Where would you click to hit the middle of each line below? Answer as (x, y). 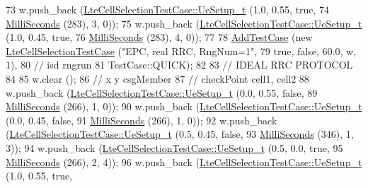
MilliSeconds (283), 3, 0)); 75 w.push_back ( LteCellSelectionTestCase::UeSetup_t (184, 23)
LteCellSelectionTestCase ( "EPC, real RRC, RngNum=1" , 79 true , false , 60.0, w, (181, 51)
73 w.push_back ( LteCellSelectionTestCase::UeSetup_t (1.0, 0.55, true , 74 (168, 9)
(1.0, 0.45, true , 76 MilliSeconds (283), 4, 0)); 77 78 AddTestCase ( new (159, 37)
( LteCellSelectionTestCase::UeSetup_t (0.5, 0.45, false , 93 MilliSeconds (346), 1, (180, 134)
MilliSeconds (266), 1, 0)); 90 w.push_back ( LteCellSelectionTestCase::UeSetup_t (184, 106)
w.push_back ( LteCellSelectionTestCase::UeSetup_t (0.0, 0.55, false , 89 (162, 92)
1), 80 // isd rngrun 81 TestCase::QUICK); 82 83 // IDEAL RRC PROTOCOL (179, 65)
